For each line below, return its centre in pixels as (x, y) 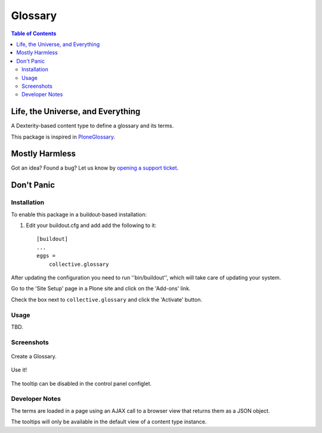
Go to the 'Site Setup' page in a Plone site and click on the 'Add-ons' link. (101, 288)
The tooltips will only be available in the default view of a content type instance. (109, 422)
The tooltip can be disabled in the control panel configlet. (81, 383)
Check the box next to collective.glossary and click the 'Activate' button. (107, 299)
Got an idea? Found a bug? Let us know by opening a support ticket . (95, 168)
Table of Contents (34, 33)
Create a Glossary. (34, 356)
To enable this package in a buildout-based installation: (79, 214)
